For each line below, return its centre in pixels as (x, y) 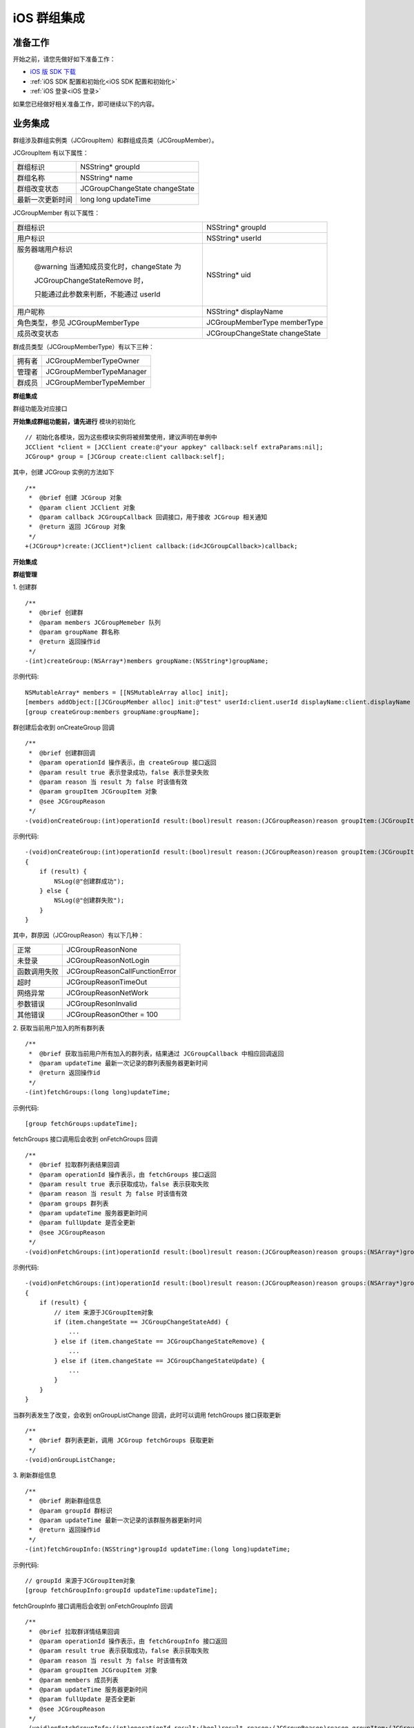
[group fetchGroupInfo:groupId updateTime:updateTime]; (121, 1590)
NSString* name (107, 178)
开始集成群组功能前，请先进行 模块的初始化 (74, 421)
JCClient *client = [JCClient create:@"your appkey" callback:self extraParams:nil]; (174, 447)
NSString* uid (228, 274)
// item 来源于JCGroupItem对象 (104, 1312)
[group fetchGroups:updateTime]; (81, 1124)
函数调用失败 (38, 971)
